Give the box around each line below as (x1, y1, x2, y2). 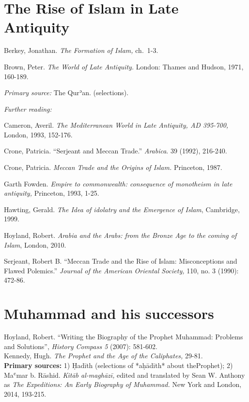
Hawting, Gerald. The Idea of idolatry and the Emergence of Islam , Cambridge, (4, 204, 240, 214)
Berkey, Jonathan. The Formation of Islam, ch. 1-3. (4, 45, 158, 55)
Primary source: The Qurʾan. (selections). (4, 87, 129, 98)
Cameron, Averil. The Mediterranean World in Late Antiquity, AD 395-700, (4, 120, 229, 130)
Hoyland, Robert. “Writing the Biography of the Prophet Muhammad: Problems (4, 332, 243, 342)
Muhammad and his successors (4, 303, 214, 323)
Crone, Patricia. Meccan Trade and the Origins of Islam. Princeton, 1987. (4, 162, 222, 172)
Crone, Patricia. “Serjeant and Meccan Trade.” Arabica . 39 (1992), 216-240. (4, 146, 227, 156)
